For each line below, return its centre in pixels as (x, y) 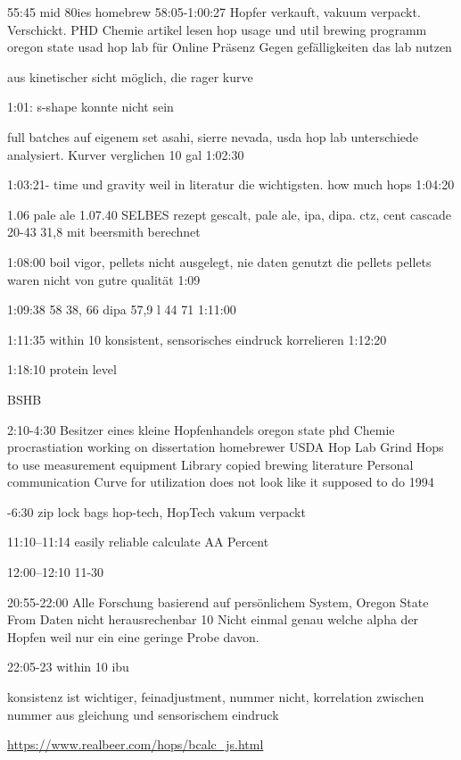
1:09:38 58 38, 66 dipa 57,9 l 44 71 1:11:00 (122, 309)
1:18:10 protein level (62, 369)
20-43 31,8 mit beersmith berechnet (104, 232)
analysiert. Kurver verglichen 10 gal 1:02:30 (126, 154)
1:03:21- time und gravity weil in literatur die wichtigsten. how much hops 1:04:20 (231, 184)
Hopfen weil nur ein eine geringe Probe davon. (133, 636)
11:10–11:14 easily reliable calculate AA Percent (138, 542)
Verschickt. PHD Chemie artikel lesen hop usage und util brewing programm (217, 29)
